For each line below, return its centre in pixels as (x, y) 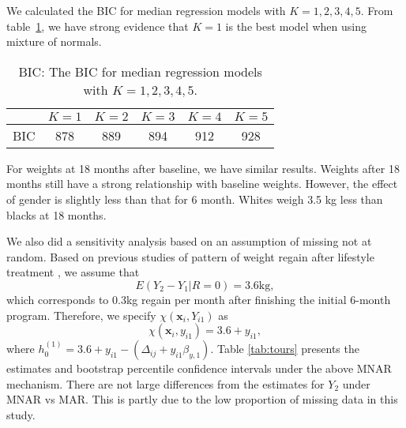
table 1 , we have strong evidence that (98, 26)
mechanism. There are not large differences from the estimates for (165, 383)
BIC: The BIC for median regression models (140, 71)
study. (21, 414)
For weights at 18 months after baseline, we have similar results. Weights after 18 (203, 168)
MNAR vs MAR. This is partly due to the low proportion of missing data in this (202, 399)
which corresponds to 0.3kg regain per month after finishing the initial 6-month (199, 299)
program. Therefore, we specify (81, 315)
